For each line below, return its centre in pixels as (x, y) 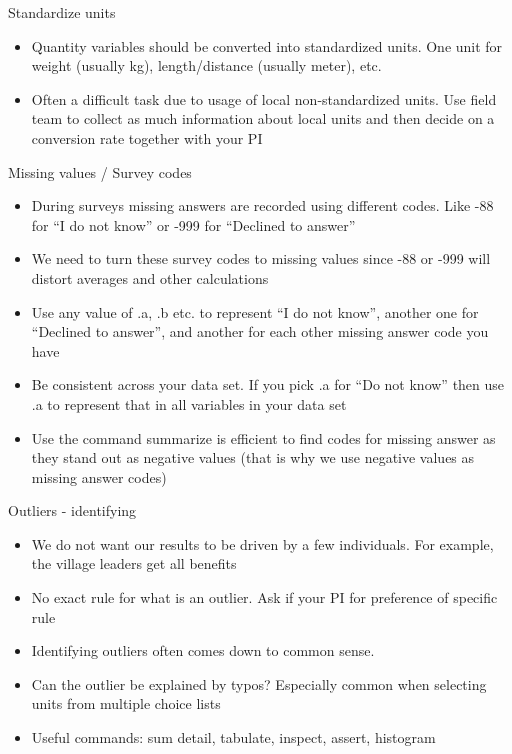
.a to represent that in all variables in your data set (189, 403)
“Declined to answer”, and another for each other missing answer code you (260, 331)
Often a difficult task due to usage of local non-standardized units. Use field (264, 98)
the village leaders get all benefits (134, 563)
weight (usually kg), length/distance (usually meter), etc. (206, 65)
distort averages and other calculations (150, 277)
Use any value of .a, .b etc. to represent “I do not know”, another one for (255, 311)
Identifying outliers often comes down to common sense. (203, 650)
